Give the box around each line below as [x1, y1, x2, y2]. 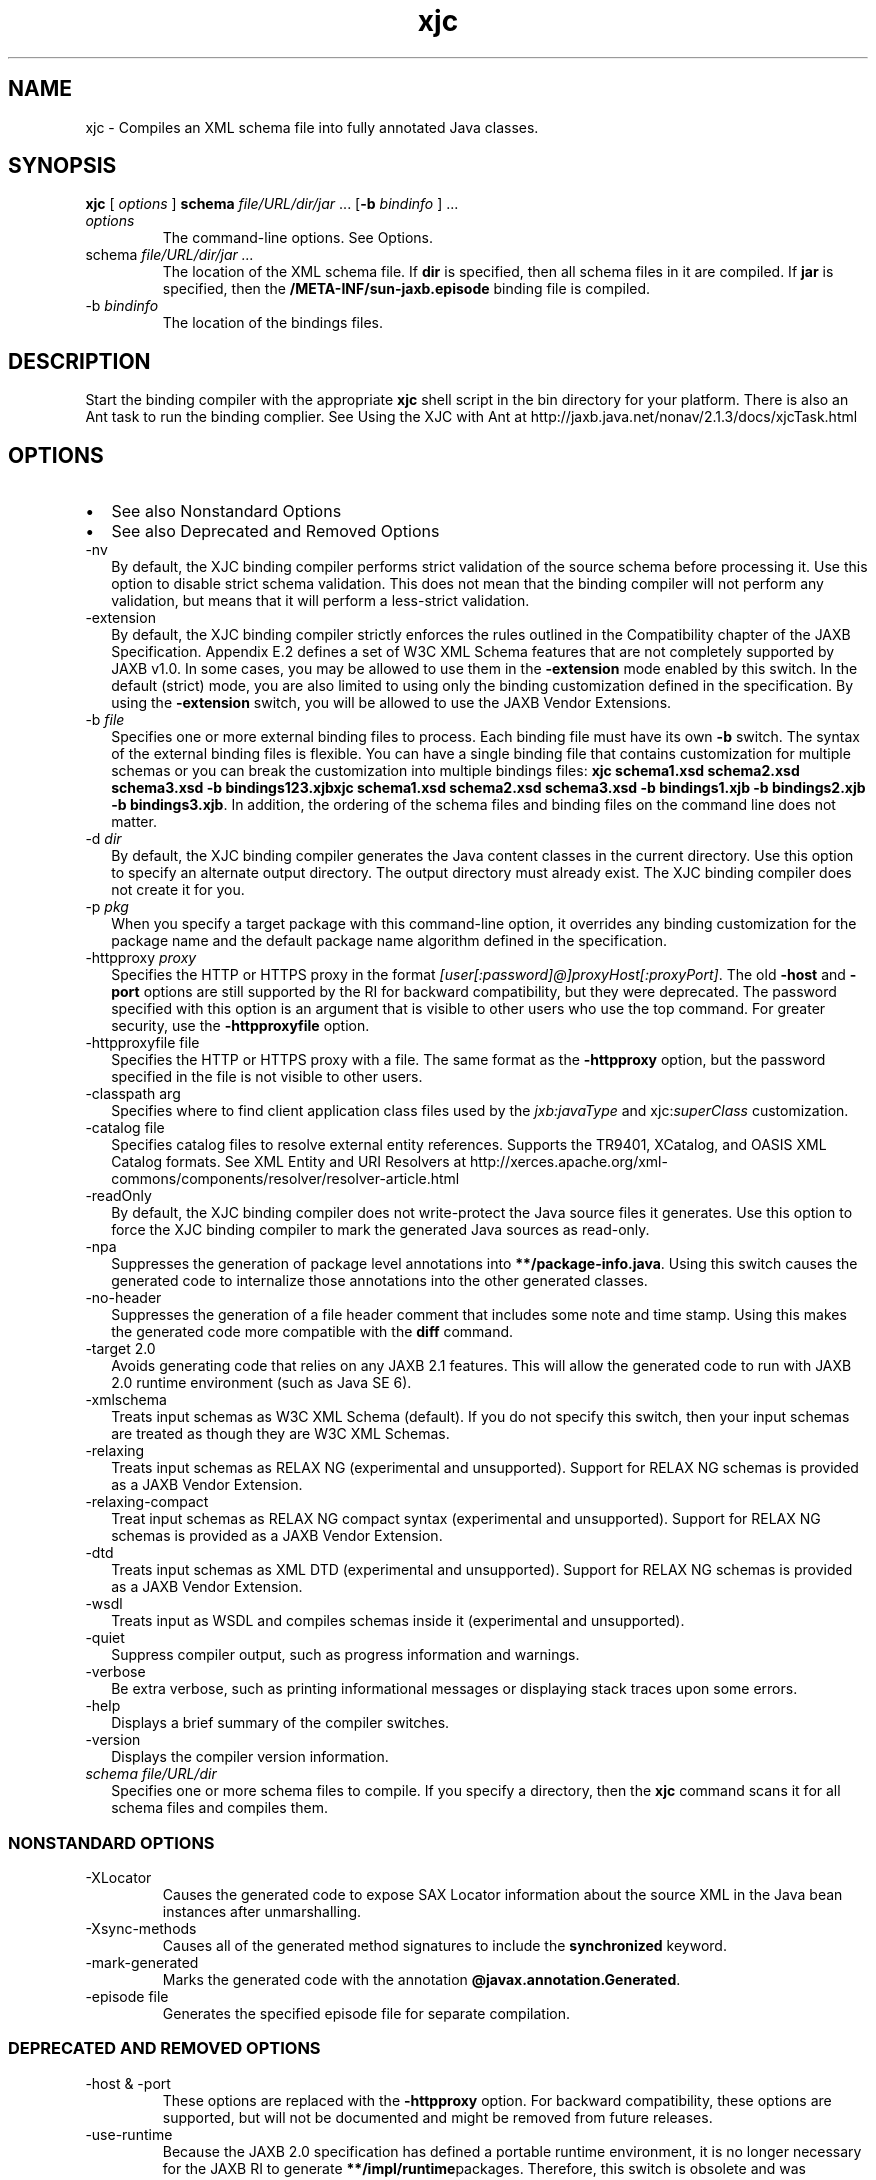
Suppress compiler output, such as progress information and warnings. [111, 1646, 580, 1664]
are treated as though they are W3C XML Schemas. [111, 1425, 450, 1443]
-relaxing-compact [85, 1493, 209, 1511]
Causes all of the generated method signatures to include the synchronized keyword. [162, 1936, 727, 1954]
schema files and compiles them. [111, 1799, 328, 1817]
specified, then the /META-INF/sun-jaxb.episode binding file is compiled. [162, 280, 651, 298]
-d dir [85, 830, 122, 848]
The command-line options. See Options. [162, 229, 433, 247]
